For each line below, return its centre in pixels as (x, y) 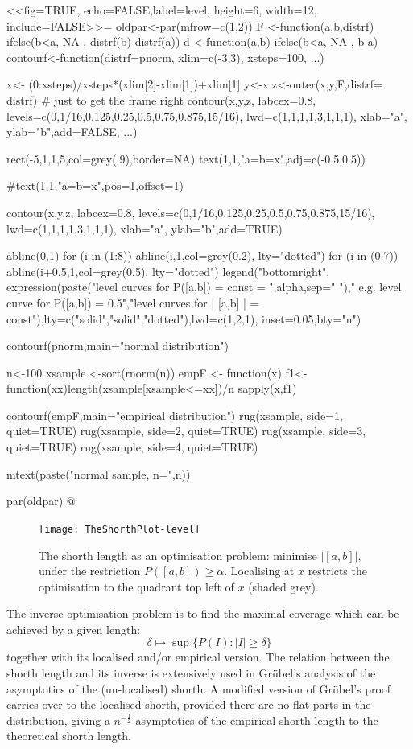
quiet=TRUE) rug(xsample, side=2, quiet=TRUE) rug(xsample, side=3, (186, 431)
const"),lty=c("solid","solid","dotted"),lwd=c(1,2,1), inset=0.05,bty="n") (184, 318)
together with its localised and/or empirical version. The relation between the (198, 657)
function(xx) (37, 388)
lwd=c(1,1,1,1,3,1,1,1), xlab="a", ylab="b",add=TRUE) (145, 228)
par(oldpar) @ (41, 501)
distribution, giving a (58, 720)
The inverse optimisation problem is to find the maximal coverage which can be (203, 613)
